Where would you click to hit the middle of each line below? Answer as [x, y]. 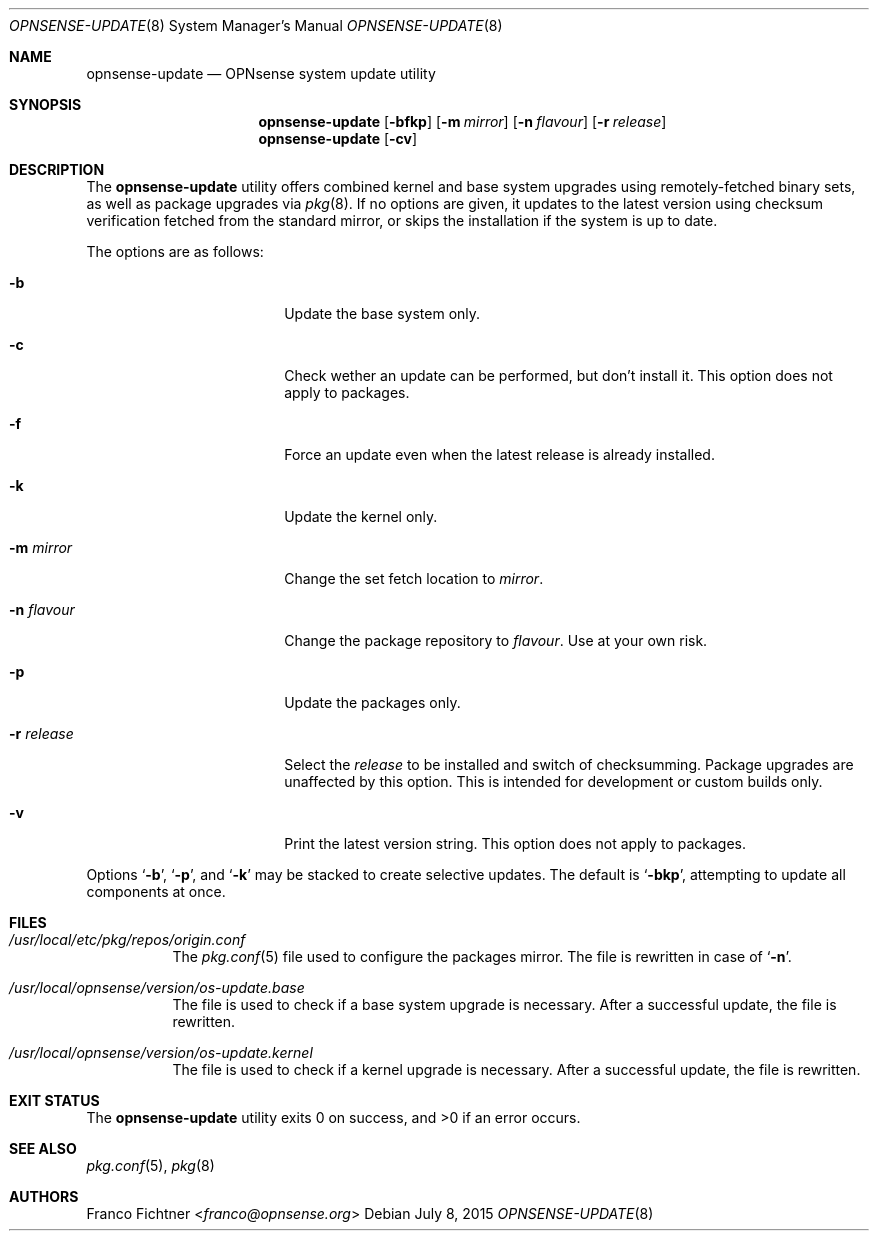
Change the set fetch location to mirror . [414, 578]
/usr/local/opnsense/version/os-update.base [157, 987]
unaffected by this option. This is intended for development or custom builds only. [553, 781]
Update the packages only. [372, 702]
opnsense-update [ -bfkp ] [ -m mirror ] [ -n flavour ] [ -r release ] [462, 121]
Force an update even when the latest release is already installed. [499, 454]
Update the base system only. [382, 313]
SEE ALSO [43, 1148]
